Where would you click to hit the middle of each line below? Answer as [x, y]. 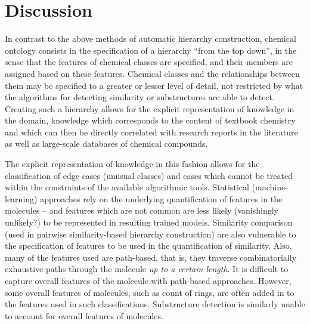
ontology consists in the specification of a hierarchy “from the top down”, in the [151, 50]
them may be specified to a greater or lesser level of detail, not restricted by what [154, 85]
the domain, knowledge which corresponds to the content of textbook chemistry [150, 120]
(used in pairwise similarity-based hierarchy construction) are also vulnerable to [151, 234]
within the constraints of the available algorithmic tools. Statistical [127, 187]
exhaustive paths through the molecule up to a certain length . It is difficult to [147, 269]
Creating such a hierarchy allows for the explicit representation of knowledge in [150, 108]
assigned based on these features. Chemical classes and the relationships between [152, 73]
